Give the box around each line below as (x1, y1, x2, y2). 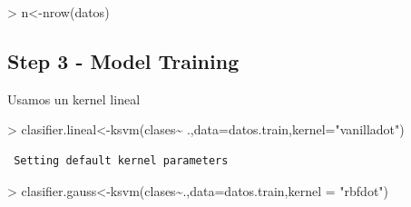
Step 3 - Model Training (7, 46, 240, 74)
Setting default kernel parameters (14, 153, 229, 167)
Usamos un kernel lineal (7, 89, 141, 108)
